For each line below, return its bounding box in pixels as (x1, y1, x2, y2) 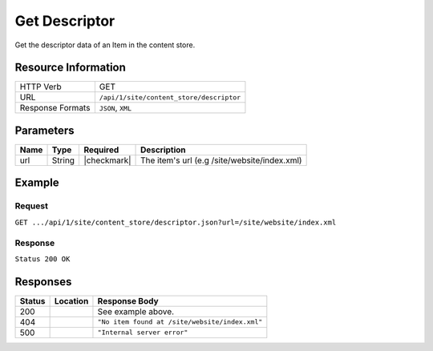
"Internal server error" (97, 329, 188, 337)
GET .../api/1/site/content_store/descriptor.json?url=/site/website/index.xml (14, 217, 337, 227)
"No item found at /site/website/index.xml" (97, 317, 263, 326)
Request (14, 200, 48, 212)
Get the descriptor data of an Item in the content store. (14, 40, 196, 50)
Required (83, 144, 119, 155)
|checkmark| (83, 155, 132, 166)
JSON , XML (99, 103, 132, 114)
